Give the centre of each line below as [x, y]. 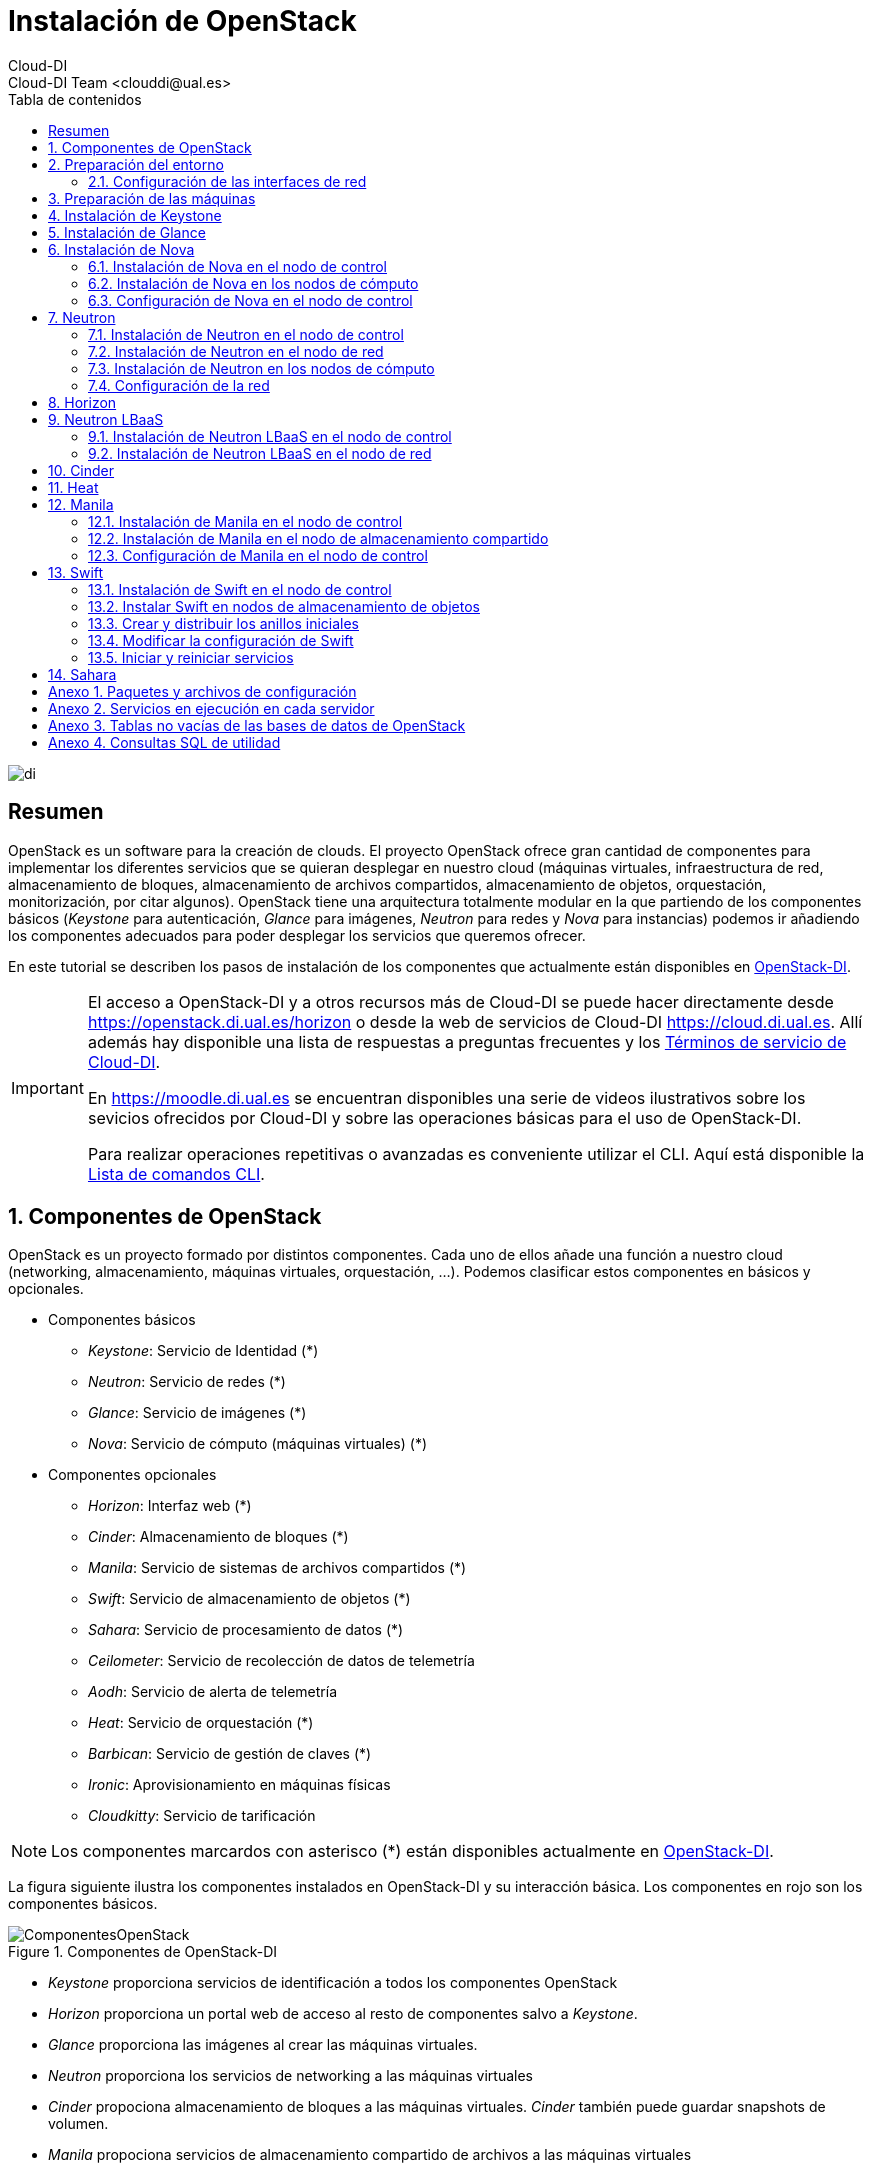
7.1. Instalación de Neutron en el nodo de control [246, 334]
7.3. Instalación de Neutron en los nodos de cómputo [261, 368]
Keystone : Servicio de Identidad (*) [203, 1351]
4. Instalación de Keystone [135, 215]
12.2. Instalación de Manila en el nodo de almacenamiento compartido [318, 538]
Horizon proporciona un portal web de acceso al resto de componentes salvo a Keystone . [343, 2014]
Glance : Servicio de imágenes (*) [197, 1413]
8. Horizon [82, 402]
